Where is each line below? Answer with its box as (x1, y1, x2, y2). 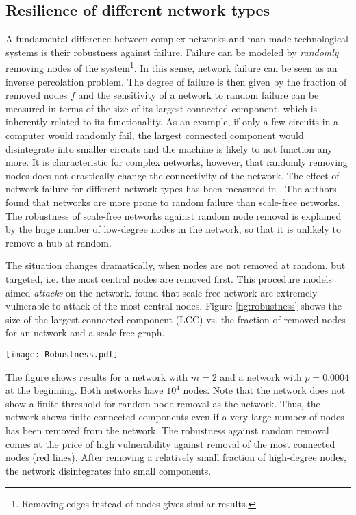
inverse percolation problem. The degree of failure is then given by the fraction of (5, 74, 347, 88)
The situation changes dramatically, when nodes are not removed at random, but (5, 258, 346, 273)
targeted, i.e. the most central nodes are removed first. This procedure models (5, 271, 333, 286)
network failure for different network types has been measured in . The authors (5, 181, 337, 196)
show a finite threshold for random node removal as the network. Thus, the (5, 396, 320, 410)
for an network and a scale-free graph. (5, 325, 165, 340)
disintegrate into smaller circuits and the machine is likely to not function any (5, 141, 333, 155)
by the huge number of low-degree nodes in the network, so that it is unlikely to (5, 222, 341, 236)
